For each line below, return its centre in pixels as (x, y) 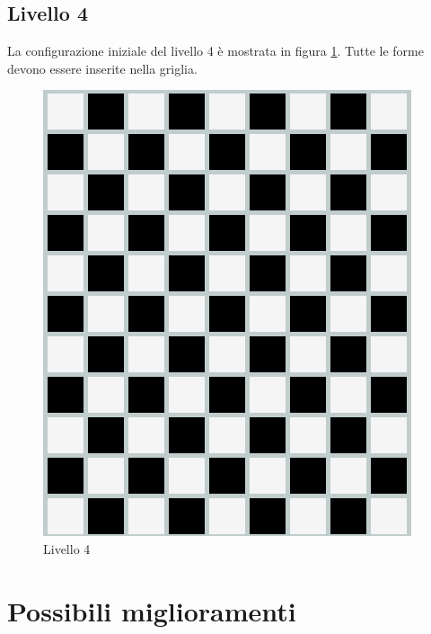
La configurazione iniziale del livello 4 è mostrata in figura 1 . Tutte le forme (215, 51)
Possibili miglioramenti (152, 610)
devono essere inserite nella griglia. (102, 68)
